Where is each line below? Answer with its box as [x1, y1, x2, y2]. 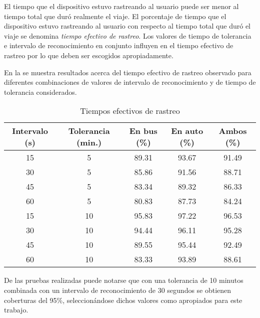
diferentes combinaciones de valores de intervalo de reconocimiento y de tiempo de [4, 77, 256, 87]
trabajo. [4, 304, 28, 315]
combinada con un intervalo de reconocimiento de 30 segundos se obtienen [4, 284, 231, 295]
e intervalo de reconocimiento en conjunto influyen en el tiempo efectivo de [4, 40, 233, 51]
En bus [129, 125, 157, 137]
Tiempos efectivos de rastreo [80, 105, 180, 117]
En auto [171, 125, 203, 137]
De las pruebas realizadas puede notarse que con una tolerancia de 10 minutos [4, 275, 243, 285]
